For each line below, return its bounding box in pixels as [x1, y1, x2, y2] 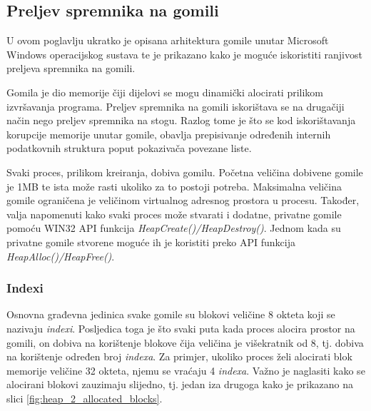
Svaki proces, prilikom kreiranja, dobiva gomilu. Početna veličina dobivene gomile [6, 164, 363, 179]
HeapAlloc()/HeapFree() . [6, 248, 115, 263]
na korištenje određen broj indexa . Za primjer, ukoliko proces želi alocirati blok [6, 349, 352, 364]
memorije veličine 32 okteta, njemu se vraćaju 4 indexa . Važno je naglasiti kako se [6, 362, 365, 377]
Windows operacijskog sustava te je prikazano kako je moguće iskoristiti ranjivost [6, 46, 362, 61]
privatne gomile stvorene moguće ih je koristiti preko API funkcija [6, 234, 295, 249]
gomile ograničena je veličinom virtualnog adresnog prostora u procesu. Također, [6, 193, 360, 208]
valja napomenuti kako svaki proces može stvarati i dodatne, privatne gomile [6, 206, 342, 221]
